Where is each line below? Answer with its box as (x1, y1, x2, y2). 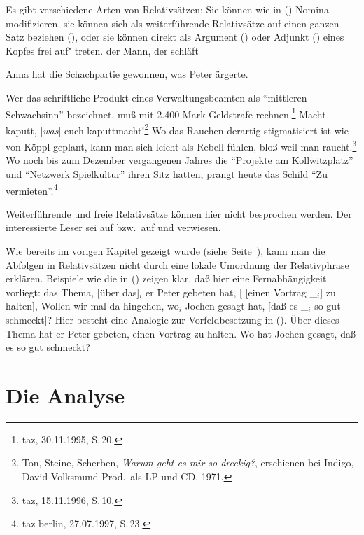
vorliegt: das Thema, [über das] (6, 284, 140, 299)
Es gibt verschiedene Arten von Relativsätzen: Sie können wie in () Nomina (6, 2, 329, 16)
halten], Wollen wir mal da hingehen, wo (6, 298, 179, 313)
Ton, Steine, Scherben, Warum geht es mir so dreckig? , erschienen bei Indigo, (22, 455, 354, 470)
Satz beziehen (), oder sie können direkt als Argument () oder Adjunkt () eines (6, 29, 344, 44)
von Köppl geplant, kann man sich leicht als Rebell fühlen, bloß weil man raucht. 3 (6, 137, 357, 153)
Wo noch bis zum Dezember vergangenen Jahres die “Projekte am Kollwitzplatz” (6, 153, 353, 167)
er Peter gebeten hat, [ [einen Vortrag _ (146, 284, 317, 299)
